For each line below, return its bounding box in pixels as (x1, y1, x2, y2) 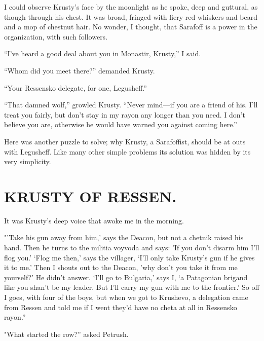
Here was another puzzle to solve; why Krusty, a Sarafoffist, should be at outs (4, 136, 246, 146)
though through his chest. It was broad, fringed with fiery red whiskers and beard (4, 11, 258, 22)
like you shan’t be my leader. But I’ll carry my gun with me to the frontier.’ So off (4, 282, 259, 292)
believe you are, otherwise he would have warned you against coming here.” (4, 119, 237, 130)
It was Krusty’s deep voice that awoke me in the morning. (4, 215, 184, 225)
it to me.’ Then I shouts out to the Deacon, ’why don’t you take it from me (4, 262, 238, 273)
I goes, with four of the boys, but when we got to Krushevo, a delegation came (4, 292, 248, 302)
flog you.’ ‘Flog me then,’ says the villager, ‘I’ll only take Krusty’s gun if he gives (4, 252, 255, 262)
